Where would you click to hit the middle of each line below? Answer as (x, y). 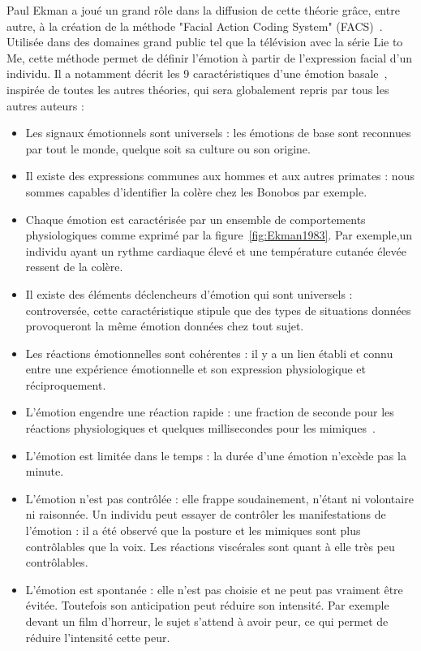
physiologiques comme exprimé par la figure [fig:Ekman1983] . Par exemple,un (219, 235)
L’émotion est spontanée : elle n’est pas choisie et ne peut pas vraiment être (214, 589)
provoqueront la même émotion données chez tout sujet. (165, 326)
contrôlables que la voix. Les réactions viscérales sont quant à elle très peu (210, 546)
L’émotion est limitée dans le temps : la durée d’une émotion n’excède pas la (216, 455)
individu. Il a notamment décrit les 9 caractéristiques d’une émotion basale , (197, 73)
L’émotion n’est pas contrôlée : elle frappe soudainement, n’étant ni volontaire (219, 498)
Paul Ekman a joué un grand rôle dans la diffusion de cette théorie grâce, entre (203, 10)
